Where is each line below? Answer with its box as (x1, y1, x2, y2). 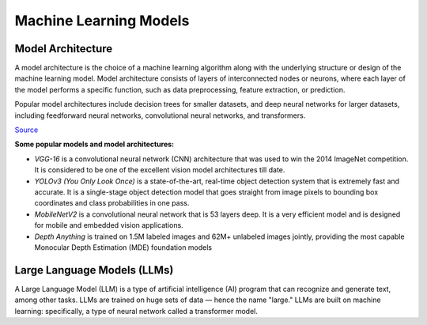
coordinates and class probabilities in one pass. (34, 198, 190, 208)
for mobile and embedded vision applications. (34, 221, 183, 230)
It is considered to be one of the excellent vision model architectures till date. (34, 165, 285, 175)
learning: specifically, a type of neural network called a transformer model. (14, 306, 259, 316)
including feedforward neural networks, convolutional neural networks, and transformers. (14, 111, 306, 120)
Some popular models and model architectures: (14, 139, 175, 149)
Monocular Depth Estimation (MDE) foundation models (34, 242, 213, 252)
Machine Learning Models (14, 12, 190, 29)
